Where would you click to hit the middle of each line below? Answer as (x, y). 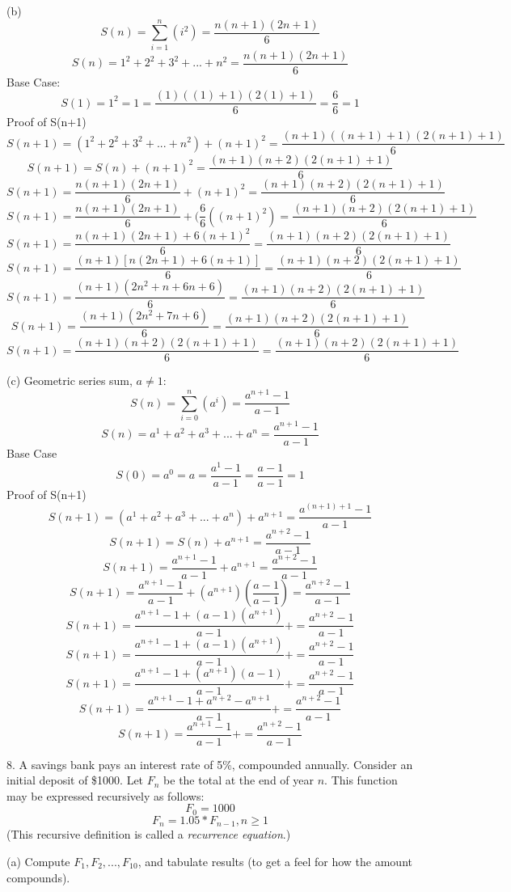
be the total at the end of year (239, 780)
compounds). (38, 877)
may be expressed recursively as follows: (106, 795)
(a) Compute (38, 861)
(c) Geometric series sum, (70, 380)
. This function (361, 780)
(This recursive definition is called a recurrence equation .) (149, 834)
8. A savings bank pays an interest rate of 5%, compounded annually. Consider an (210, 764)
